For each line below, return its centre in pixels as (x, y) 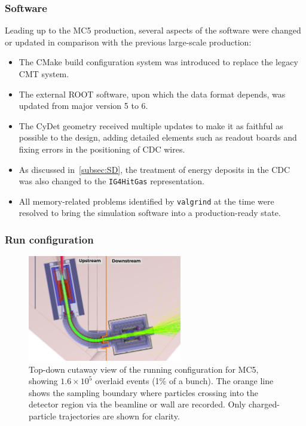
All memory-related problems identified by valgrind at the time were (146, 201)
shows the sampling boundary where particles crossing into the (144, 392)
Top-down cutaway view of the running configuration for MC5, (144, 369)
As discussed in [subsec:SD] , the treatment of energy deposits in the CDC (154, 169)
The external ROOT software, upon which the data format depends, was (152, 94)
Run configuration (49, 239)
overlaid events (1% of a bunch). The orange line (184, 381)
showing (43, 381)
